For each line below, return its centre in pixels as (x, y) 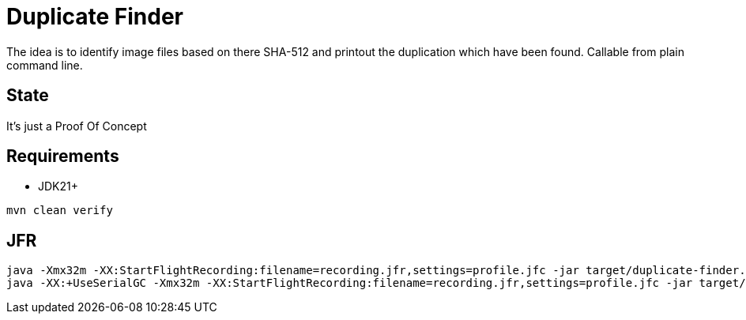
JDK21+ (58, 186)
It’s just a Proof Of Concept (77, 126)
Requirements (63, 156)
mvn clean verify (60, 211)
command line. (45, 65)
